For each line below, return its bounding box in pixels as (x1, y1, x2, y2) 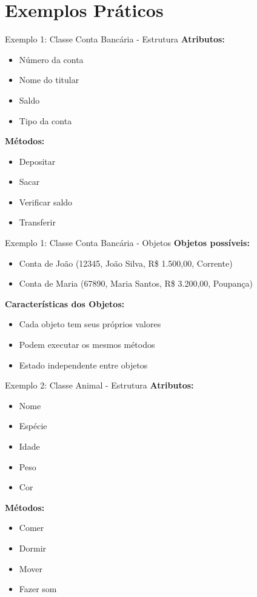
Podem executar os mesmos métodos (19, 338, 155, 351)
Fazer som (19, 582, 57, 595)
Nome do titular (19, 73, 79, 86)
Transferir (19, 216, 56, 228)
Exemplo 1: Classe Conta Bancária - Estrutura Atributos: (5, 33, 225, 45)
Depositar (19, 155, 56, 167)
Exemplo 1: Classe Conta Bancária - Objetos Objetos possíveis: (5, 236, 250, 249)
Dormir (19, 541, 47, 554)
